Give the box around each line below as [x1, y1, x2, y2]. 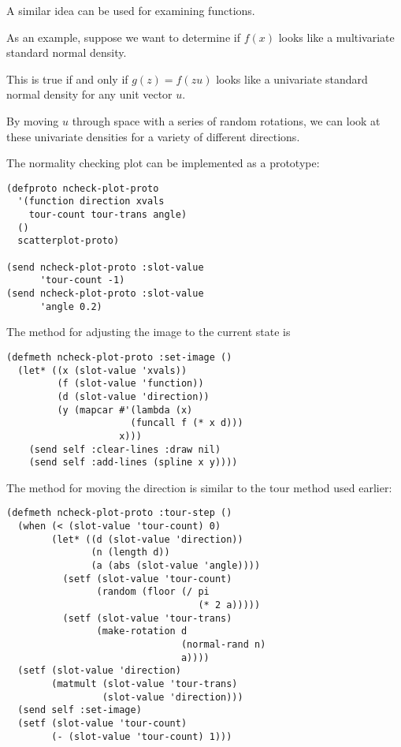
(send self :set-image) [17, 704, 142, 716]
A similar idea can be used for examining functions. [6, 2, 255, 18]
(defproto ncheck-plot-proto [6, 182, 159, 194]
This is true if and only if [6, 70, 128, 87]
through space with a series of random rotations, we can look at [72, 112, 381, 129]
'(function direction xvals [17, 196, 165, 207]
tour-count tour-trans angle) [28, 209, 188, 221]
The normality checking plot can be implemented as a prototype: [6, 155, 320, 171]
